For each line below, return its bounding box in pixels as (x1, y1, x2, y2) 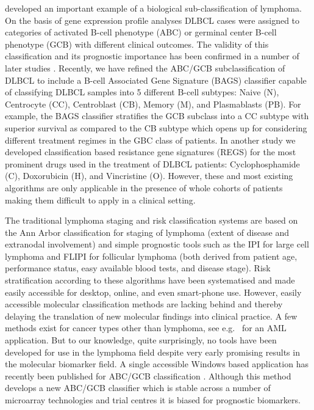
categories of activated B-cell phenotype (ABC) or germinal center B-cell (5, 26, 277, 38)
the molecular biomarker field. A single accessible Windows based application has (5, 357, 309, 370)
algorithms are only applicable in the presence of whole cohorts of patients (5, 181, 283, 194)
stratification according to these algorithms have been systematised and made (5, 274, 295, 287)
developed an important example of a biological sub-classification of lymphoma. (5, 2, 302, 14)
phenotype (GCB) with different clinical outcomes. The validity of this (5, 37, 269, 50)
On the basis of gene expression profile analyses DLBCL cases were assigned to (5, 13, 300, 26)
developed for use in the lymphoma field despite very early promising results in (5, 345, 300, 358)
